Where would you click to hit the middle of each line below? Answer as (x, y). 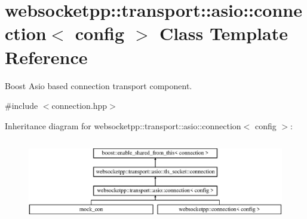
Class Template (223, 33)
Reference (46, 57)
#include (22, 106)
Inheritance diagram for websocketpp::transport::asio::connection (123, 125)
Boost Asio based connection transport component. (99, 85)
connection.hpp (79, 106)
